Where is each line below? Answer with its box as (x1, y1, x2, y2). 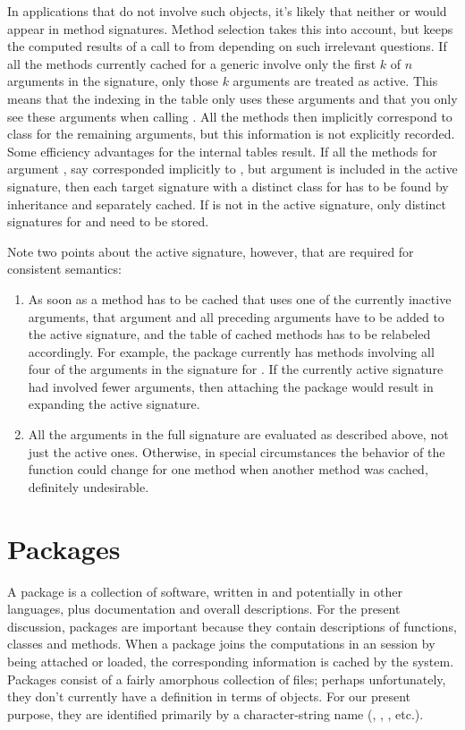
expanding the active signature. (28, 395, 200, 413)
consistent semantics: (7, 259, 122, 278)
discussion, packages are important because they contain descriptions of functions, (7, 616, 457, 635)
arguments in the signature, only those (7, 72, 218, 90)
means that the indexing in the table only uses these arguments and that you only (7, 89, 458, 107)
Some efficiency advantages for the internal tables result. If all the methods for (7, 141, 437, 160)
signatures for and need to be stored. (7, 212, 209, 231)
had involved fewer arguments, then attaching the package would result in (28, 377, 434, 395)
